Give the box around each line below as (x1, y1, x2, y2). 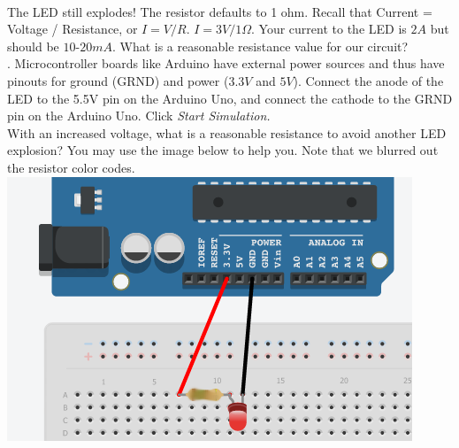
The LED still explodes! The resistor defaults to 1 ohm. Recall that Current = (7, 2, 432, 20)
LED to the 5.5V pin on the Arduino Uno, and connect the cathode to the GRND (7, 89, 453, 107)
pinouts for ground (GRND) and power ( (7, 71, 229, 89)
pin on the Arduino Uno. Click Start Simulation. (7, 106, 271, 125)
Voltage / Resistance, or (7, 19, 138, 38)
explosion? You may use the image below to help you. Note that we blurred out (7, 141, 439, 159)
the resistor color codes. (7, 158, 135, 176)
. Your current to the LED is (251, 19, 407, 38)
